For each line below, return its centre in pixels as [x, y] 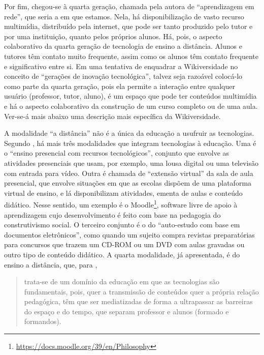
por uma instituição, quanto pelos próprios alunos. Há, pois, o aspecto [113, 36]
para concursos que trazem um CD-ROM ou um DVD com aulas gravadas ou [124, 244]
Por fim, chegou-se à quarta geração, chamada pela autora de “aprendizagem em [129, 6]
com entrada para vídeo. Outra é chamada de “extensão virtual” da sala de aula [129, 173]
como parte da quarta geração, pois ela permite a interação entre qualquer [120, 86]
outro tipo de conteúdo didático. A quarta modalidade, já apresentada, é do [122, 254]
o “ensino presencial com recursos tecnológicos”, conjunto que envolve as [117, 153]
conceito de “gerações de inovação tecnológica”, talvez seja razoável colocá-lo [123, 76]
